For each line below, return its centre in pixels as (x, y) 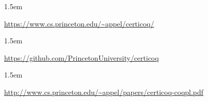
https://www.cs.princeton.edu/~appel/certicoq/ (79, 23)
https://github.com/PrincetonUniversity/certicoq (81, 57)
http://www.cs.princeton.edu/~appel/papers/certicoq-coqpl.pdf (104, 92)
